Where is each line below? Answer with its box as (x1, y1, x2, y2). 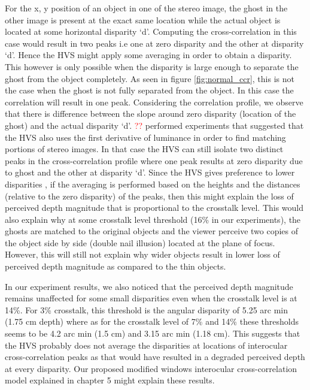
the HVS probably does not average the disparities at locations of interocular (5, 338, 288, 351)
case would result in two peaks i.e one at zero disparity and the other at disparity (5, 37, 304, 49)
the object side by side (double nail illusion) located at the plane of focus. (5, 236, 275, 249)
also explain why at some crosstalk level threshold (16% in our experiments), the (5, 213, 301, 225)
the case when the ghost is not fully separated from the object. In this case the (5, 84, 294, 96)
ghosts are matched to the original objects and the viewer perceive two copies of (5, 225, 299, 237)
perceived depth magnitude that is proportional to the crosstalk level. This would (5, 201, 304, 214)
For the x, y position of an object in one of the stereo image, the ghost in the (5, 2, 288, 14)
